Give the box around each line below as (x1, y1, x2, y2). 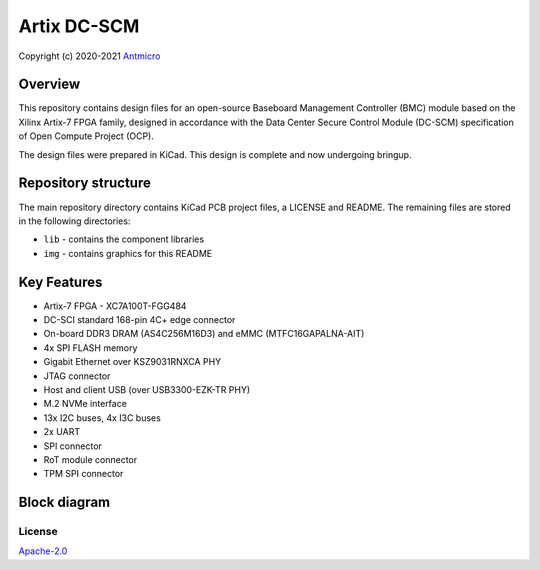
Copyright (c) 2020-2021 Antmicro (18, 50, 161, 62)
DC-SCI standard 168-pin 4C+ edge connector (43, 314, 236, 325)
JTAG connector (43, 370, 111, 382)
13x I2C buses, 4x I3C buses (43, 411, 162, 424)
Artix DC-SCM (18, 15, 140, 37)
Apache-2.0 (18, 545, 68, 557)
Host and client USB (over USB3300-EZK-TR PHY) (43, 383, 251, 395)
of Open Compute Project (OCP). (18, 130, 155, 142)
